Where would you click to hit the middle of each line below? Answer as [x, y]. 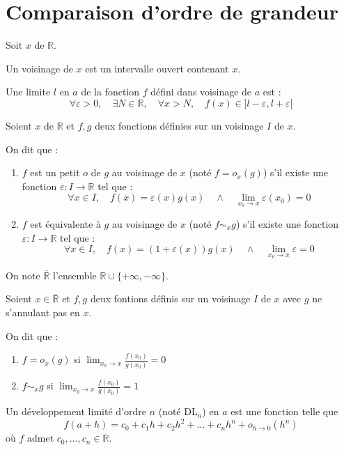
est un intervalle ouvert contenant [157, 68]
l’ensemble [75, 275]
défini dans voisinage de [201, 92]
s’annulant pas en [43, 312]
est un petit [55, 172]
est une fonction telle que [284, 411]
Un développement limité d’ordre [76, 411]
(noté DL [178, 411]
